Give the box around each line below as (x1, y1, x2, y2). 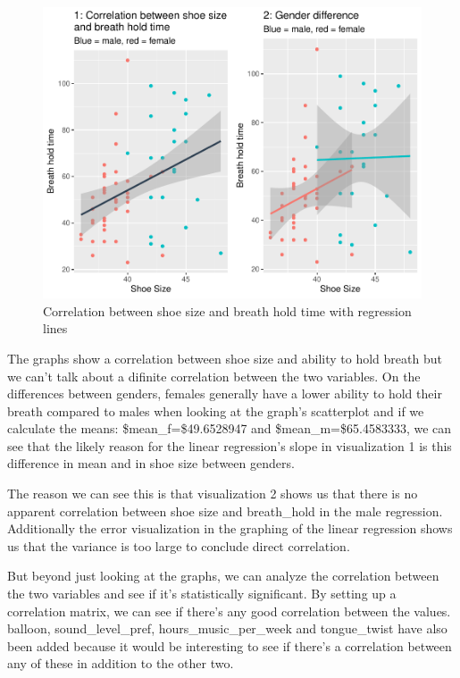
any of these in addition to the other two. (7, 654, 234, 673)
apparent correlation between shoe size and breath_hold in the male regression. (7, 501, 443, 520)
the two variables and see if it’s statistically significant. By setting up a (7, 584, 397, 603)
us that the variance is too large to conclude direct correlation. (7, 536, 350, 555)
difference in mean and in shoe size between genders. (7, 454, 295, 473)
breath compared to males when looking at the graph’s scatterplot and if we (7, 401, 424, 420)
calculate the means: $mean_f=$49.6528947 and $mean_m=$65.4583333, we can (7, 419, 452, 438)
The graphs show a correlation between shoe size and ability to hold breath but (7, 348, 442, 367)
